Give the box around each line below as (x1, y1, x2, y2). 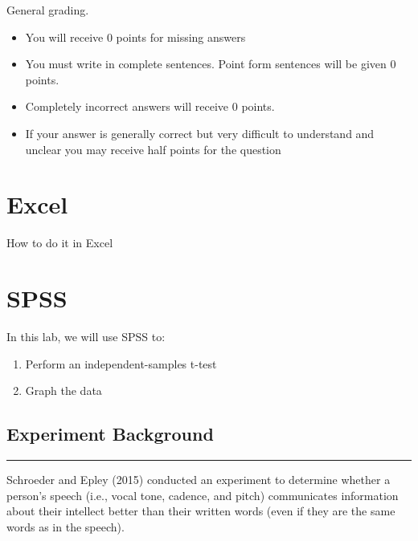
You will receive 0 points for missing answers (25, 28, 246, 45)
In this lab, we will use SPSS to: (6, 328, 166, 344)
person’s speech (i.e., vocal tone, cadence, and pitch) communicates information (6, 486, 399, 503)
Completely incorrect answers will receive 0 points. (25, 98, 275, 115)
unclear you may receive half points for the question (25, 140, 281, 157)
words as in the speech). (6, 518, 125, 535)
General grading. (6, 2, 89, 18)
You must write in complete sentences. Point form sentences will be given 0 (25, 55, 396, 72)
